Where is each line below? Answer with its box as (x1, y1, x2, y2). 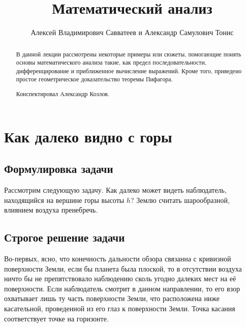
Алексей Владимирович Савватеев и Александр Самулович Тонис (30, 27, 234, 38)
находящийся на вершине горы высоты (4, 194, 125, 205)
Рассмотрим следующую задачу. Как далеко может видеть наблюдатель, (4, 185, 227, 195)
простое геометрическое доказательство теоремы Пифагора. (16, 75, 173, 83)
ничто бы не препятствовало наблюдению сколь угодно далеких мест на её (4, 273, 236, 284)
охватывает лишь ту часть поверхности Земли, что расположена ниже (4, 293, 220, 304)
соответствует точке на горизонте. (4, 313, 109, 323)
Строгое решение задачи (4, 229, 125, 245)
